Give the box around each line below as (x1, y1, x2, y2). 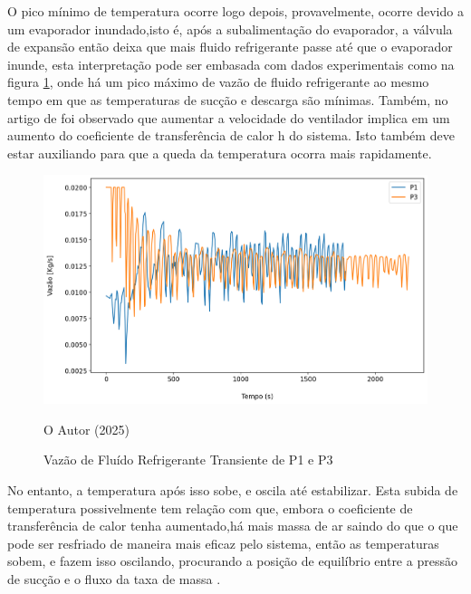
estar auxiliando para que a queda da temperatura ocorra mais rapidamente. (7, 143, 432, 162)
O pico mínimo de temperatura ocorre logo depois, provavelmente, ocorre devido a (7, 2, 464, 20)
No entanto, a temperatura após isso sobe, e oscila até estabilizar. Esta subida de (7, 480, 458, 499)
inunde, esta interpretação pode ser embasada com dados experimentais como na (7, 54, 455, 73)
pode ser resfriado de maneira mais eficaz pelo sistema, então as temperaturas (7, 533, 439, 552)
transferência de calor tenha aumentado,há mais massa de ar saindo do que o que (7, 516, 458, 535)
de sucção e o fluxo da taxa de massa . (7, 569, 221, 588)
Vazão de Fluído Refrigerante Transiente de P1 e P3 (43, 450, 333, 469)
